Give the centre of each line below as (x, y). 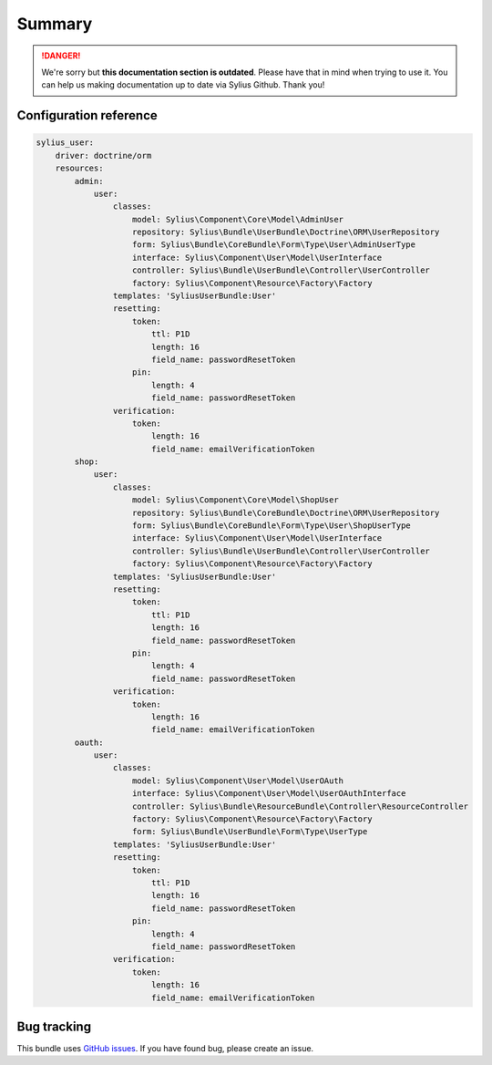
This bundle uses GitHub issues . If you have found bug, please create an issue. (165, 1048)
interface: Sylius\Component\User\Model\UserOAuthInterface (269, 794)
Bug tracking (54, 1026)
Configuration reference (87, 115)
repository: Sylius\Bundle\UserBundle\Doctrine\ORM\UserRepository (286, 232)
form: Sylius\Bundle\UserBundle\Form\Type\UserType (250, 832)
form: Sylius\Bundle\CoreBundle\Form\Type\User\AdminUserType (274, 245)
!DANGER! (61, 56)
